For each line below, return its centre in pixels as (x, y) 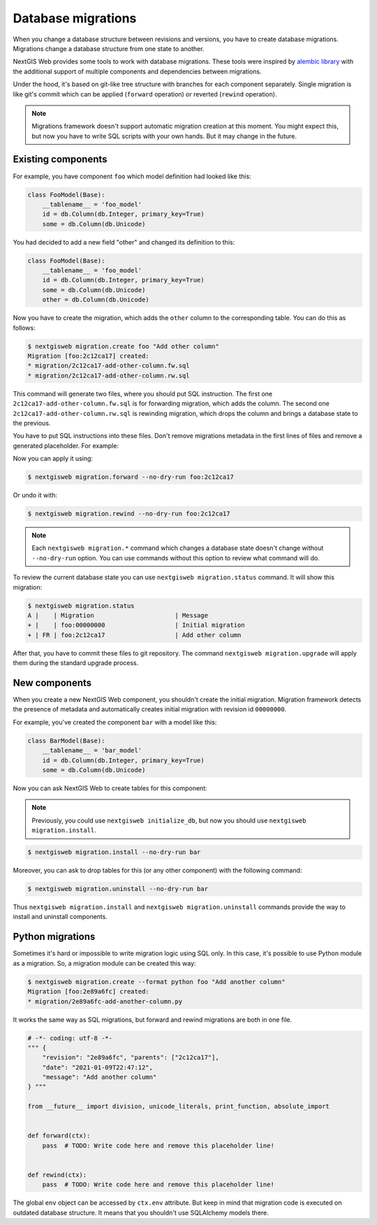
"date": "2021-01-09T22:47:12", (98, 1067)
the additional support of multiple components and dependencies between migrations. (137, 71)
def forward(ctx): (59, 1136)
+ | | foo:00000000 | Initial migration (136, 625)
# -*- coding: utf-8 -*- (70, 1038)
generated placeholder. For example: (66, 445)
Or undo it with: (35, 495)
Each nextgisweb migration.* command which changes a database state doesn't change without (178, 548)
